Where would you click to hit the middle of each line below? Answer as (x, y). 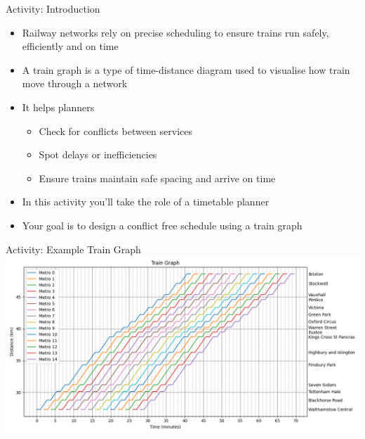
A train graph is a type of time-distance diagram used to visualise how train (186, 69)
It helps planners (58, 107)
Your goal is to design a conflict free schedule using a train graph (162, 225)
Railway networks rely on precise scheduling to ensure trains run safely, (175, 32)
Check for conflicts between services (116, 131)
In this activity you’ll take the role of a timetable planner (146, 202)
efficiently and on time (70, 46)
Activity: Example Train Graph (73, 249)
